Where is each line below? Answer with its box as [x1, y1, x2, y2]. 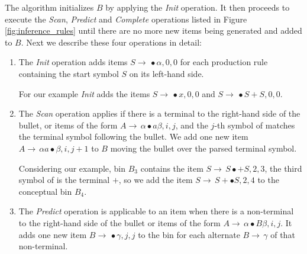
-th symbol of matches [214, 118, 295, 131]
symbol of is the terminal [18, 173, 110, 186]
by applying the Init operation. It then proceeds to [105, 1, 290, 13]
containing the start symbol [18, 67, 119, 79]
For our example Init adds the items [18, 87, 150, 99]
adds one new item [18, 228, 87, 240]
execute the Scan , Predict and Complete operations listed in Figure [5, 12, 247, 25]
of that [270, 228, 295, 240]
